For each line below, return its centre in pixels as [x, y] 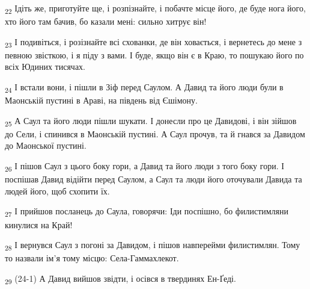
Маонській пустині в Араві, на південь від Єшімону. [101, 100]
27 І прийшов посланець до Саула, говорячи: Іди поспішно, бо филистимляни [147, 212]
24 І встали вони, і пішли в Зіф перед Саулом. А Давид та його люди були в [144, 88]
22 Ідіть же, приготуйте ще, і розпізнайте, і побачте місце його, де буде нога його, [155, 9]
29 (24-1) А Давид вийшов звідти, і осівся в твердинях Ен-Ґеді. [120, 279]
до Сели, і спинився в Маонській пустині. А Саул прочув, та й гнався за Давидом [155, 133]
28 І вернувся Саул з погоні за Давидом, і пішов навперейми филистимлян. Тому [153, 245]
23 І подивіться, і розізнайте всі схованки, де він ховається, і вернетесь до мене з [153, 42]
